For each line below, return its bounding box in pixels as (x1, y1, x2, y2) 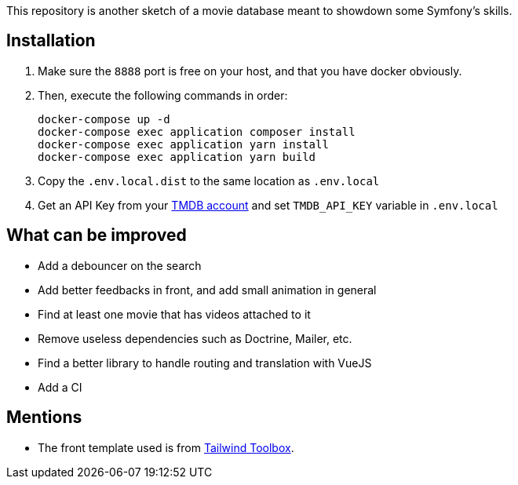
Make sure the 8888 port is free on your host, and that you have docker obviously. (38, 64, 462, 78)
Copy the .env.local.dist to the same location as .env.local (38, 173, 380, 188)
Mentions (6, 407, 82, 428)
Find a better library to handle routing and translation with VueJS (38, 356, 372, 370)
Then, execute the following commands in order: (38, 88, 288, 102)
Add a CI (38, 380, 82, 394)
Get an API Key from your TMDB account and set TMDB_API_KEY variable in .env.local (38, 198, 498, 212)
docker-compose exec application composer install (38, 125, 356, 138)
